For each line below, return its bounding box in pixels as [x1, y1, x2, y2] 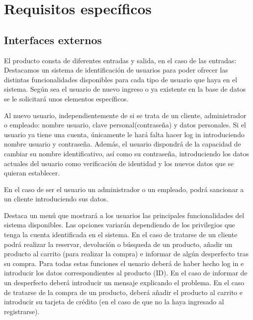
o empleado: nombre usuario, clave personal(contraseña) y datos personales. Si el [4, 120, 246, 130]
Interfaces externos [4, 32, 102, 47]
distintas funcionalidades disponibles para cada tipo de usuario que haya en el [4, 74, 237, 84]
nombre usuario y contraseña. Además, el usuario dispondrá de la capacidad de [4, 139, 241, 149]
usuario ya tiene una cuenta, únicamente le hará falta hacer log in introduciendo [4, 129, 245, 139]
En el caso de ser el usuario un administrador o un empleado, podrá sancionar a [4, 184, 244, 194]
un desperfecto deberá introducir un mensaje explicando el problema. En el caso [4, 277, 244, 288]
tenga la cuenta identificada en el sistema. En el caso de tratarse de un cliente [4, 229, 237, 240]
